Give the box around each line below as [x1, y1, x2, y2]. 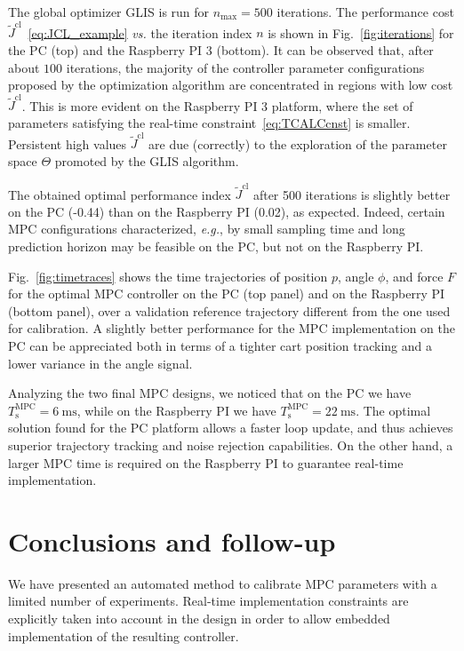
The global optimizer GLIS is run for [8, 3, 210, 20]
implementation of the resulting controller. [8, 626, 239, 645]
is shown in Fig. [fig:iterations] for [268, 23, 454, 42]
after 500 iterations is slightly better [252, 185, 451, 203]
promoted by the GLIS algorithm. [54, 151, 239, 170]
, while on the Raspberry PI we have [76, 401, 276, 419]
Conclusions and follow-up [8, 522, 336, 559]
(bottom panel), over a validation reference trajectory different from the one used [8, 301, 451, 320]
